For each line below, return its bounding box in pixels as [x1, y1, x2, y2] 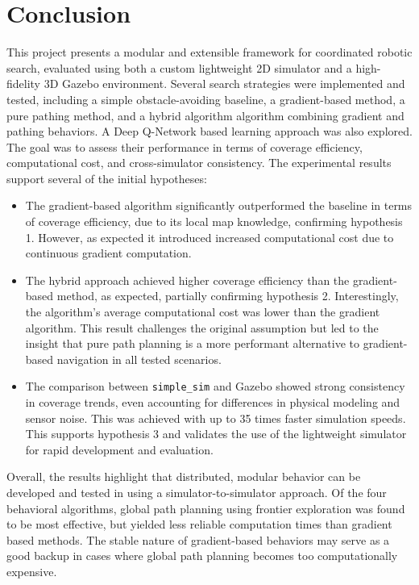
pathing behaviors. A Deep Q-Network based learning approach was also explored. [6, 123, 413, 140]
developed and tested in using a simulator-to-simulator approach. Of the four [6, 484, 387, 501]
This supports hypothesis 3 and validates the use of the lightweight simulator [25, 425, 407, 442]
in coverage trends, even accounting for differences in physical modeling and [25, 394, 400, 411]
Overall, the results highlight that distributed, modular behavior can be [6, 468, 361, 485]
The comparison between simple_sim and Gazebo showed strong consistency [25, 378, 405, 395]
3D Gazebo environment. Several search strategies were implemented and [44, 75, 405, 92]
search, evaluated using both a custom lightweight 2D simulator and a [6, 59, 352, 76]
